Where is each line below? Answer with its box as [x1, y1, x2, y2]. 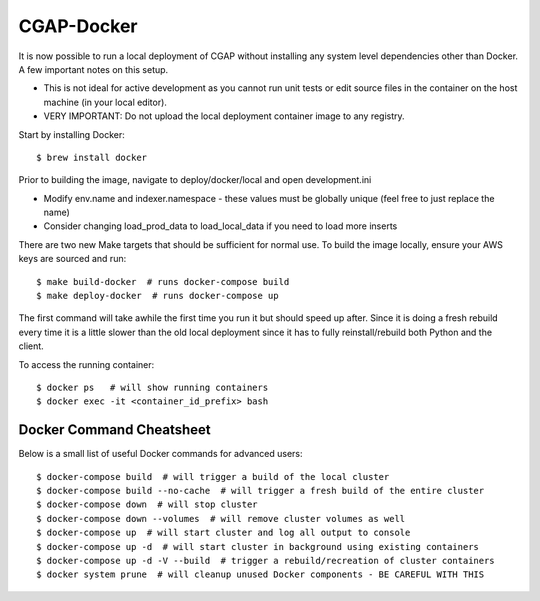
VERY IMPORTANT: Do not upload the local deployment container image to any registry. [43, 110, 405, 122]
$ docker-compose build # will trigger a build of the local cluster [36, 471, 390, 482]
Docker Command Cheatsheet [18, 421, 211, 439]
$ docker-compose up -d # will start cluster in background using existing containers [36, 541, 480, 552]
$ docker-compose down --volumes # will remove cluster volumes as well [36, 513, 406, 524]
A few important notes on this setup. [18, 63, 169, 75]
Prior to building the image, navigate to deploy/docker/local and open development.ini [18, 174, 372, 186]
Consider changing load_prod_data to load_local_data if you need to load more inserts [43, 220, 398, 232]
